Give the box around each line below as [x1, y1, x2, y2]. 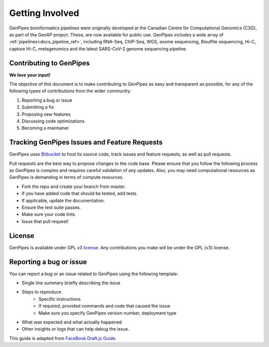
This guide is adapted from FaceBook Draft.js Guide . [9, 335, 117, 341]
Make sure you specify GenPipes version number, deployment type [38, 310, 177, 316]
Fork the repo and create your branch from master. [21, 183, 126, 189]
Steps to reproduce [21, 289, 62, 295]
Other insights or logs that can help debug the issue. [21, 326, 130, 332]
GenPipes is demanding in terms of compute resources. [9, 174, 124, 180]
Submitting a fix [21, 104, 54, 110]
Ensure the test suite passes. [21, 204, 81, 210]
